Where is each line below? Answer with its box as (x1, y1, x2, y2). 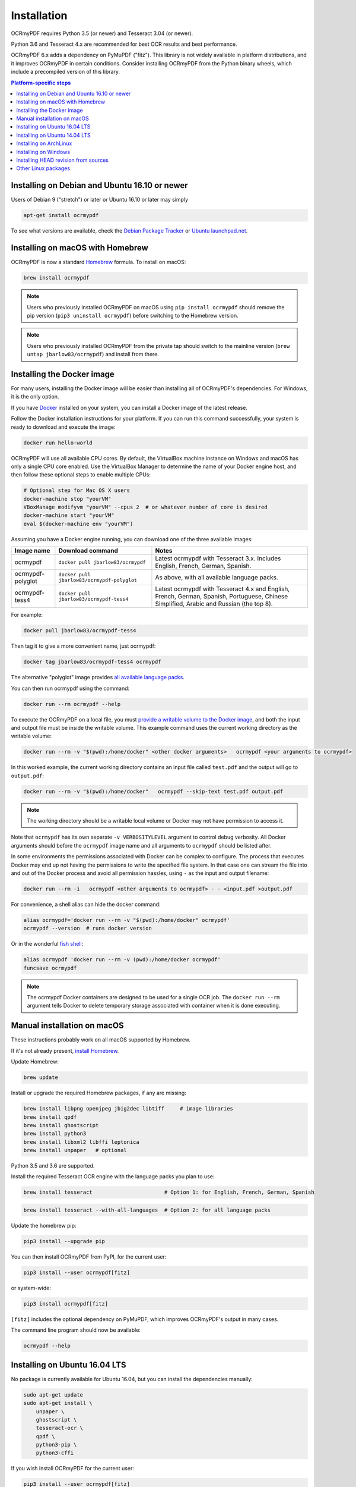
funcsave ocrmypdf (23, 964, 77, 971)
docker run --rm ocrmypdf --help (23, 701, 121, 707)
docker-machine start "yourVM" (23, 512, 115, 519)
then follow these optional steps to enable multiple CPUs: (11, 471, 151, 478)
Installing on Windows (16, 148, 71, 155)
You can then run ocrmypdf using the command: (11, 685, 130, 692)
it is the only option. (11, 393, 59, 400)
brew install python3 (23, 1130, 87, 1137)
